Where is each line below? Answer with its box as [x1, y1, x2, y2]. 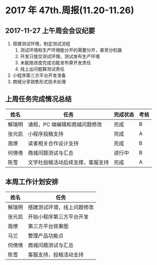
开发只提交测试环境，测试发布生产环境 [20, 54, 100, 59]
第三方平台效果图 [28, 223, 69, 230]
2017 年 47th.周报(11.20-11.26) [5, 5, 134, 16]
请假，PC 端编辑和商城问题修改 [28, 121, 102, 128]
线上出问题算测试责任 [20, 66, 65, 72]
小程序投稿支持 [28, 130, 64, 137]
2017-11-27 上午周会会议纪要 [5, 26, 95, 35]
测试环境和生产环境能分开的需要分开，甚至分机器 [20, 47, 122, 53]
